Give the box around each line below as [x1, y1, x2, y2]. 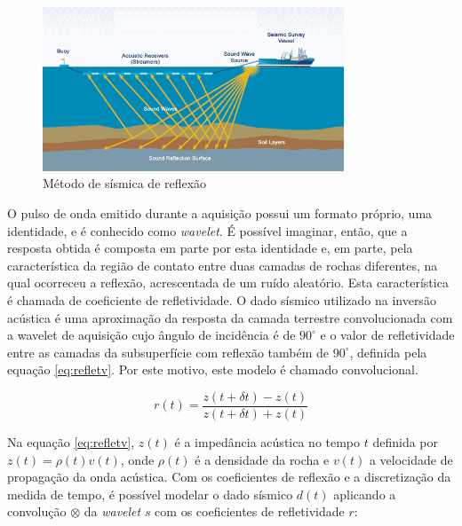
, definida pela [349, 342, 427, 361]
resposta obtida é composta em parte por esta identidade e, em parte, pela [7, 239, 413, 257]
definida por [372, 433, 438, 451]
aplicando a [333, 484, 396, 503]
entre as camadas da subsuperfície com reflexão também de [7, 342, 330, 361]
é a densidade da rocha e [195, 450, 330, 468]
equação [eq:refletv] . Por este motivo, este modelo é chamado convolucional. [7, 360, 418, 379]
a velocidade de [369, 450, 453, 468]
